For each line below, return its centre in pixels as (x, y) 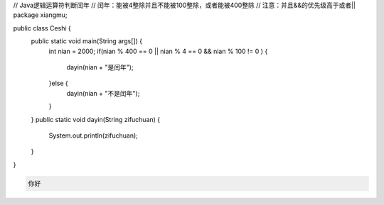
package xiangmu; (40, 15)
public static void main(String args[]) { (86, 41)
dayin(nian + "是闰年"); (100, 67)
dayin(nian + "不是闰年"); (103, 93)
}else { (58, 83)
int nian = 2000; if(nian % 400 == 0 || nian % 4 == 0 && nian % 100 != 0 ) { (158, 51)
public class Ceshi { (42, 28)
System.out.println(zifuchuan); (94, 135)
